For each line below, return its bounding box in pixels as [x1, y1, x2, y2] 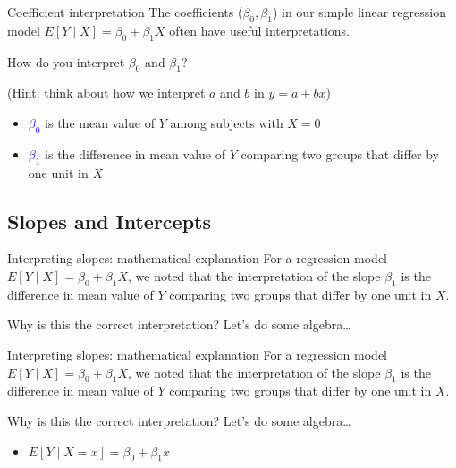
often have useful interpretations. [169, 21, 350, 39]
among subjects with [170, 113, 283, 132]
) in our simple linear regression [272, 3, 446, 21]
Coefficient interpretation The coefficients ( [7, 3, 243, 21]
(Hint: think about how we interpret [7, 83, 206, 102]
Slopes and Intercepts [7, 207, 211, 234]
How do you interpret [7, 52, 125, 71]
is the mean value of [45, 113, 156, 132]
